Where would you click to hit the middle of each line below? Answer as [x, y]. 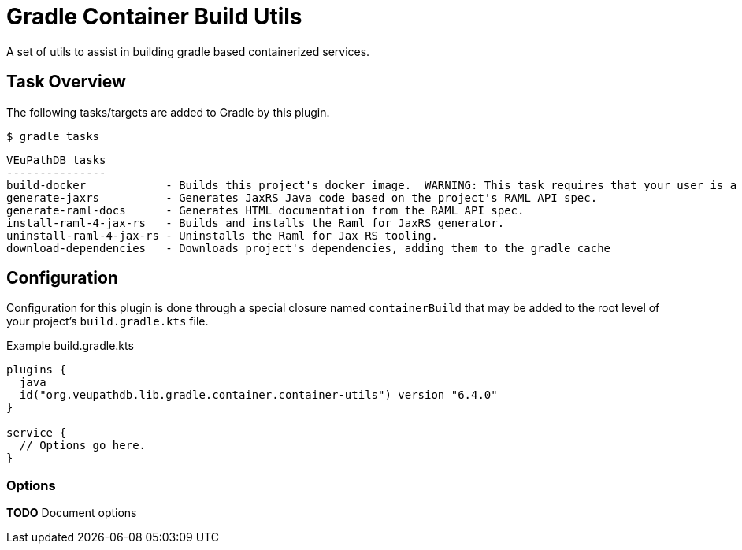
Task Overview [66, 82]
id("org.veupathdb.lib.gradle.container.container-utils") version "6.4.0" [258, 395]
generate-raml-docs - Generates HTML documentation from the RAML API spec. [265, 210]
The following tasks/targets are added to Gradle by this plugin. [168, 112]
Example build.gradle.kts [70, 346]
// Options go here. [83, 446]
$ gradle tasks [53, 136]
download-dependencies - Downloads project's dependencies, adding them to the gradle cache [309, 248]
